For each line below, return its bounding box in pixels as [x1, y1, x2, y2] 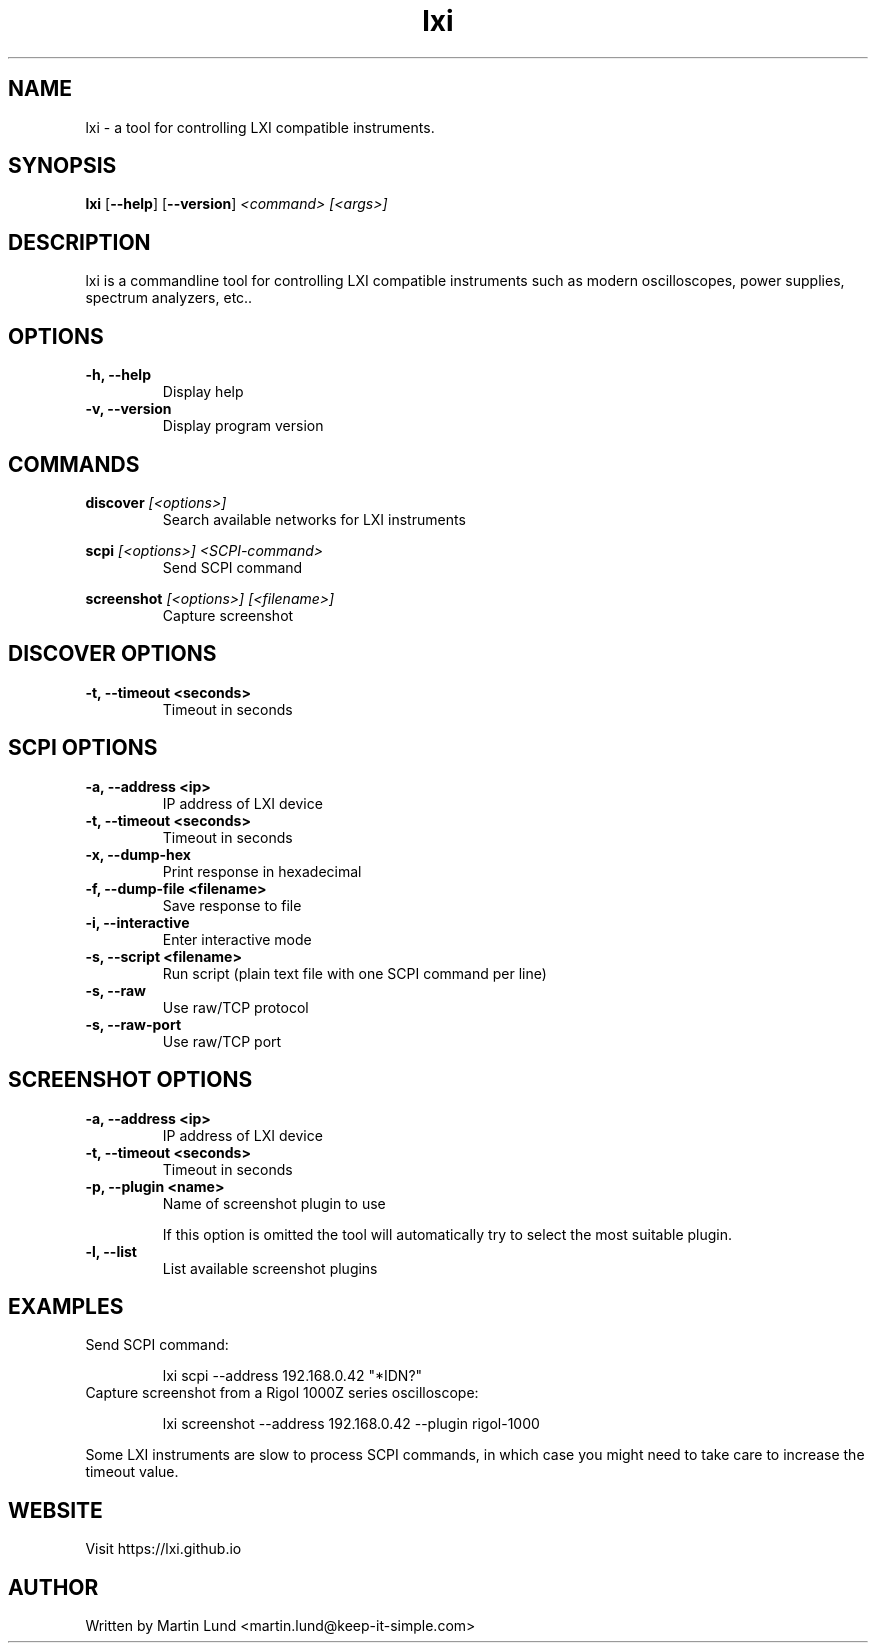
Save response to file [162, 896, 302, 914]
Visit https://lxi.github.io [85, 1540, 242, 1558]
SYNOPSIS [8, 153, 117, 179]
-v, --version [85, 400, 172, 418]
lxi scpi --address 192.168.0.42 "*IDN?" [162, 1367, 423, 1385]
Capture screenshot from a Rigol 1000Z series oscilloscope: [85, 1384, 479, 1402]
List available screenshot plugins [162, 1259, 378, 1277]
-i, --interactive [85, 913, 190, 931]
